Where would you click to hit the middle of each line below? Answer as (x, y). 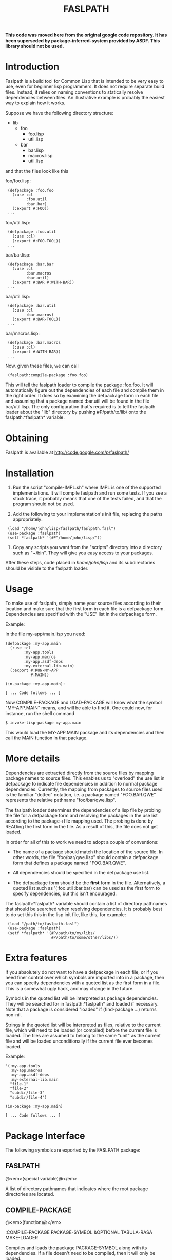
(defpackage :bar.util (32, 306)
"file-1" (19, 1084)
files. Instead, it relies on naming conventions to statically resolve (74, 92)
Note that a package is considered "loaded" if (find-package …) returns (81, 1009)
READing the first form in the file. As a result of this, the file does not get (82, 826)
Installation (30, 473)
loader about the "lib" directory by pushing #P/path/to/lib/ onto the (76, 412)
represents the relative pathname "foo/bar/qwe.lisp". (61, 800)
